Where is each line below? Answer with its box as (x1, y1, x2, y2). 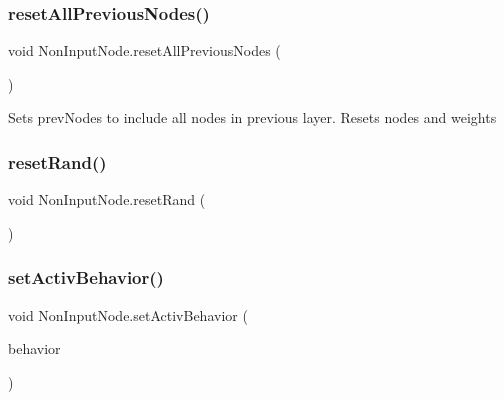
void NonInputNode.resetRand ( (8, 189, 206, 210)
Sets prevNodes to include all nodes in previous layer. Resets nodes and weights (8, 107, 497, 128)
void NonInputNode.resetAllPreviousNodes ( (8, 40, 281, 61)
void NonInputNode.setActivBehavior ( (8, 304, 248, 325)
